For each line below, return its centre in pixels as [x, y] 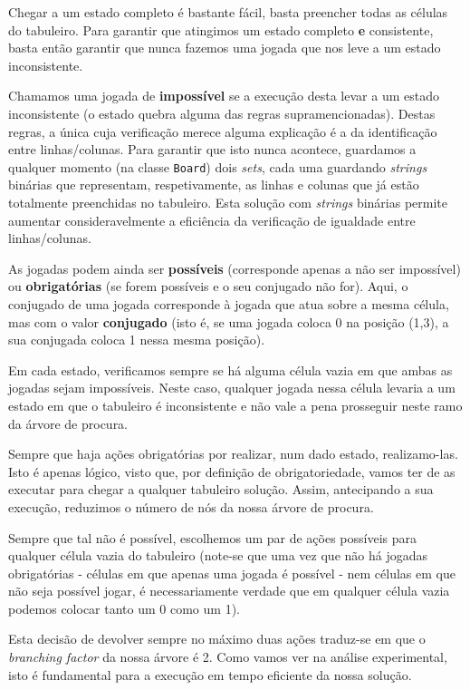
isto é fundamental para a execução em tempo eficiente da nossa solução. [210, 674]
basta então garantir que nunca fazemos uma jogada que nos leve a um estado [225, 48]
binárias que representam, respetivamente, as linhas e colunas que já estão [214, 185]
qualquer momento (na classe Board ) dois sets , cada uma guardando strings [218, 166]
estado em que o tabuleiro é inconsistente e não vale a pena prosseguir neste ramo [235, 405]
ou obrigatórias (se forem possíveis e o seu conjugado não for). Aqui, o [208, 286]
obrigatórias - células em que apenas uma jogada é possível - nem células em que [232, 573]
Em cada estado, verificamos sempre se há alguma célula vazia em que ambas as [230, 369]
